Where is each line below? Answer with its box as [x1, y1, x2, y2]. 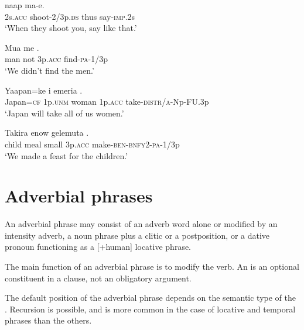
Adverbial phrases [5, 184, 153, 208]
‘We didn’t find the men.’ [5, 64, 94, 76]
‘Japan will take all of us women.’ [5, 106, 124, 119]
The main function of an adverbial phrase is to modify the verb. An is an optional [5, 260, 299, 273]
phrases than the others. [5, 314, 92, 326]
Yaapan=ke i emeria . [5, 84, 83, 96]
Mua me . [5, 41, 39, 53]
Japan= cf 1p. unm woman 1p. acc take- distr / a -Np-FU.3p [5, 95, 209, 108]
